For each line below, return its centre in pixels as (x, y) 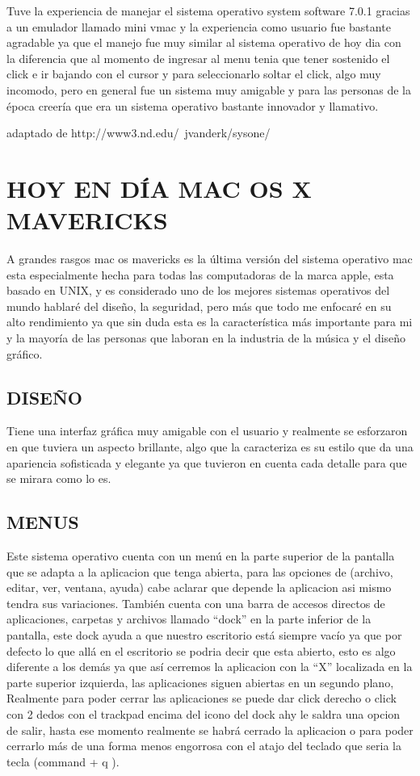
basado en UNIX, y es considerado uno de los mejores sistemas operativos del (198, 290)
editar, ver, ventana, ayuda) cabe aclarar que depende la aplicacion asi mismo (199, 587)
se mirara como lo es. (59, 478)
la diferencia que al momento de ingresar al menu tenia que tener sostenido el (198, 58)
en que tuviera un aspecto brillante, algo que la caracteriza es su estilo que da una (210, 447)
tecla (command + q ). (63, 761)
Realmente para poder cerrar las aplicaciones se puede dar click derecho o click (202, 698)
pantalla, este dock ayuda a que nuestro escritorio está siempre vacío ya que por (204, 634)
